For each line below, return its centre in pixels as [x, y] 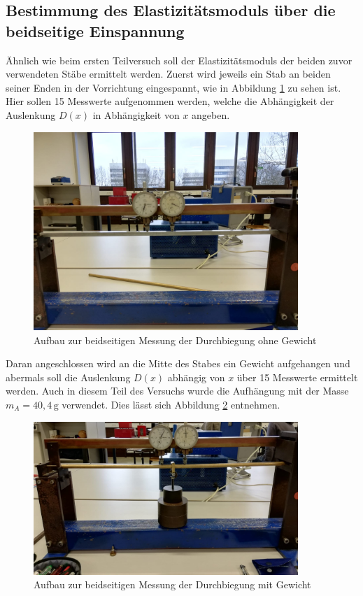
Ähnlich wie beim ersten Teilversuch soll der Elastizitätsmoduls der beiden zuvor [179, 60]
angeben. [211, 114]
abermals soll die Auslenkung [68, 377]
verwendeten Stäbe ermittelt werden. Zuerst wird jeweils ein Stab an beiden [168, 74]
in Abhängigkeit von [136, 114]
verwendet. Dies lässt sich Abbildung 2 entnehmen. [171, 404]
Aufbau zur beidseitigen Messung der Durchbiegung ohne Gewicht [175, 340]
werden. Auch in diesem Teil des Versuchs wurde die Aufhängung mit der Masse [177, 391]
